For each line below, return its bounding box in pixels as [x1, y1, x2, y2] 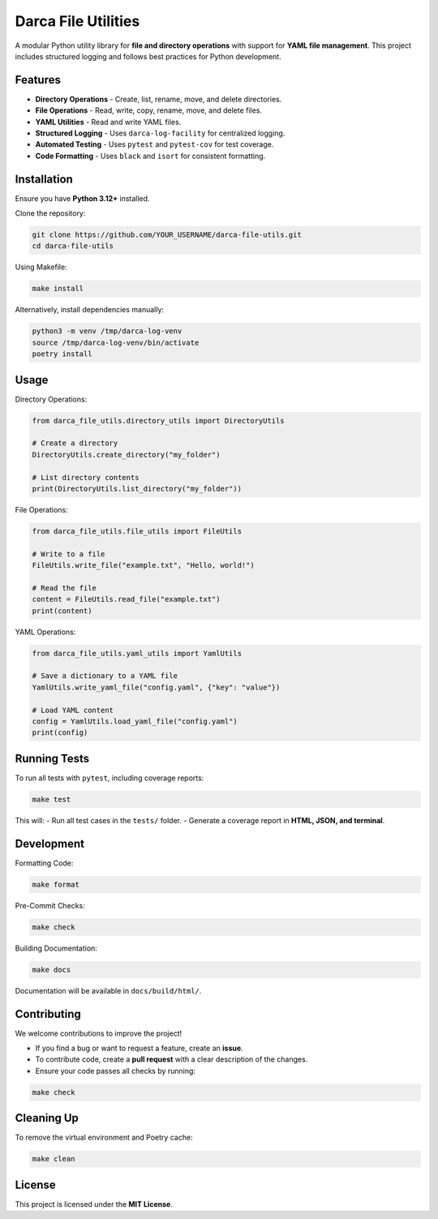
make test [32, 795, 71, 804]
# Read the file [32, 583, 97, 592]
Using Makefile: [15, 262, 68, 272]
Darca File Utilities [15, 12, 140, 30]
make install [32, 284, 84, 294]
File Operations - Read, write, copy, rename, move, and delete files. [35, 105, 263, 115]
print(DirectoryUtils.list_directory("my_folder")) [32, 484, 243, 494]
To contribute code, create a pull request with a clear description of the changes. [35, 1054, 308, 1064]
